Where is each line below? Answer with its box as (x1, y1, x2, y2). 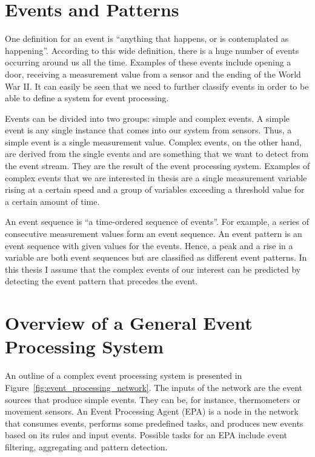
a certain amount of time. (5, 195, 100, 207)
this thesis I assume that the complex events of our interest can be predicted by (5, 262, 301, 275)
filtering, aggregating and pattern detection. (5, 440, 168, 453)
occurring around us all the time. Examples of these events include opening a (5, 56, 291, 68)
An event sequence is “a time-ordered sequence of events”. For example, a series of (5, 215, 309, 228)
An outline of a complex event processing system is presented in (5, 369, 242, 382)
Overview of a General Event (5, 310, 253, 335)
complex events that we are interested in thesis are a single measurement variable (5, 171, 307, 184)
